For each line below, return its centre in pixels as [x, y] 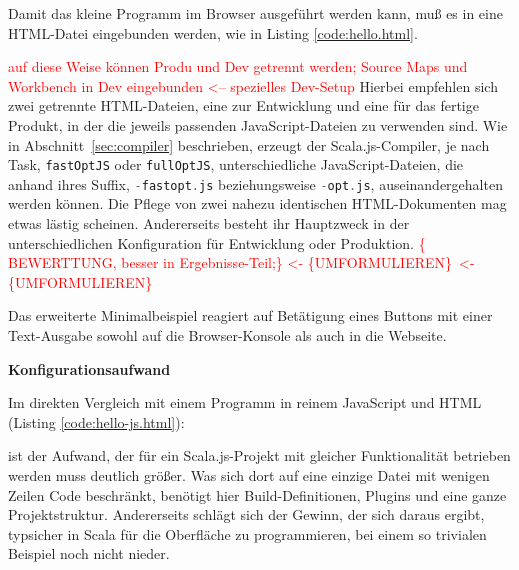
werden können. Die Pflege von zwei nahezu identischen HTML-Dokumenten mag [257, 203]
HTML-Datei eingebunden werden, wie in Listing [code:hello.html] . [213, 32]
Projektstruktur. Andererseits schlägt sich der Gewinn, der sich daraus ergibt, [246, 514]
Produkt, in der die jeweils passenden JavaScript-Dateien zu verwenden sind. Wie [258, 124]
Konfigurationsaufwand [89, 368]
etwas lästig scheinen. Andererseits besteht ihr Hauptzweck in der [209, 223]
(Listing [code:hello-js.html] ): [96, 421]
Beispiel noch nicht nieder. [89, 553]
